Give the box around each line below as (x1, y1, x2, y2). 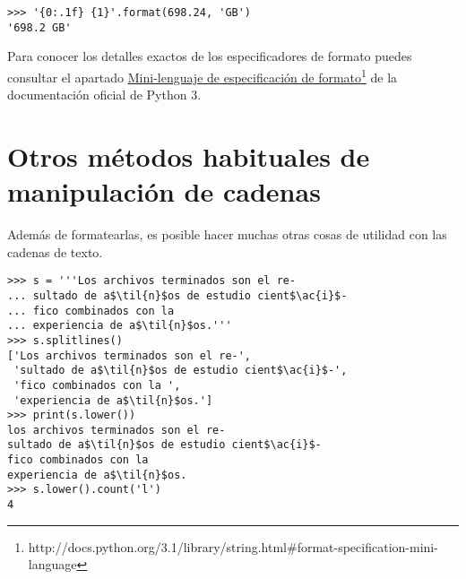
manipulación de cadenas (7, 173, 321, 210)
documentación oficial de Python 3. (7, 85, 202, 104)
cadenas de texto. (7, 242, 103, 261)
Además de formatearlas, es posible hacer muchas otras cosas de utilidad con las (7, 225, 447, 244)
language (28, 555, 77, 574)
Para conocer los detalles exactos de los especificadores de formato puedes (7, 47, 412, 65)
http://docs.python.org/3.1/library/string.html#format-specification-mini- (28, 537, 438, 556)
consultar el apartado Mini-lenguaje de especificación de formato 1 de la (7, 65, 398, 86)
